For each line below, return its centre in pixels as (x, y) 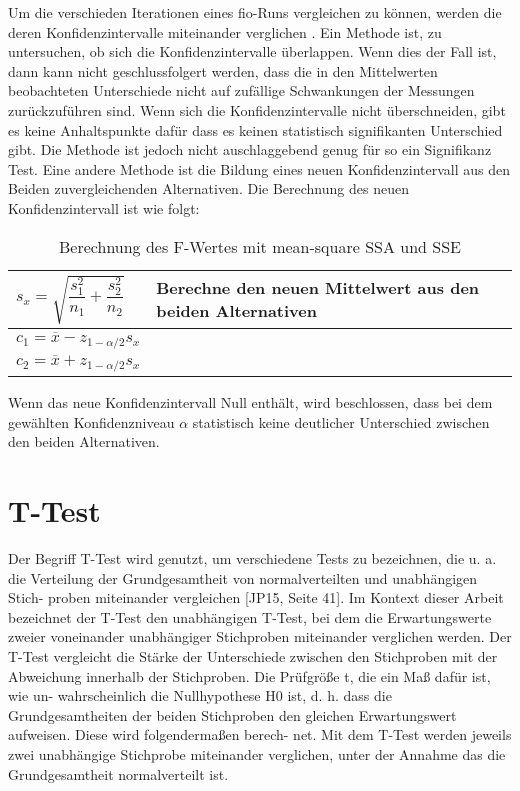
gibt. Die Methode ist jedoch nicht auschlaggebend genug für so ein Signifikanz (250, 149)
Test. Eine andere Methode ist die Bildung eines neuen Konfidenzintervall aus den (259, 168)
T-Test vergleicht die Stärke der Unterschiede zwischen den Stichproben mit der (253, 655)
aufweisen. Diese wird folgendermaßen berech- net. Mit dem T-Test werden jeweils (260, 734)
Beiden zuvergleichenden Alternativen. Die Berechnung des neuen (208, 188)
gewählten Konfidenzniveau (91, 421)
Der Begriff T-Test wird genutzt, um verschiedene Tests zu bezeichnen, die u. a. (252, 558)
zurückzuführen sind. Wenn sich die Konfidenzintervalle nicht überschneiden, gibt (257, 109)
